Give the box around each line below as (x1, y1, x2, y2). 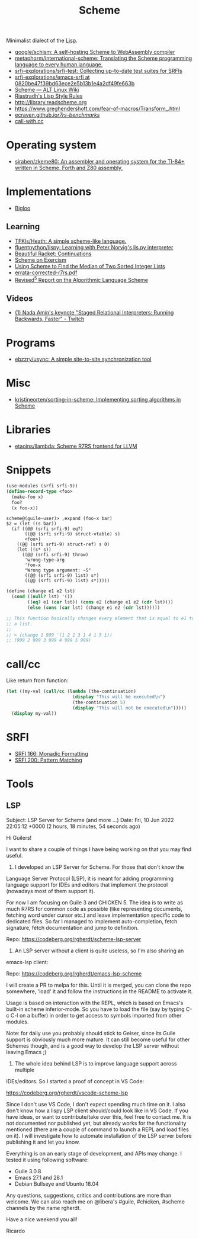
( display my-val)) (11, 710, 57, 717)
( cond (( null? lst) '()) (11, 593, 73, 600)
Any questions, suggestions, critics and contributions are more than (6, 1192, 172, 1199)
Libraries (6, 423, 51, 436)
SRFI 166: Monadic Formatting (14, 750, 88, 757)
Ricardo (6, 1227, 25, 1234)
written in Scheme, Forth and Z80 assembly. (14, 164, 123, 172)
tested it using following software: (6, 1156, 89, 1163)
